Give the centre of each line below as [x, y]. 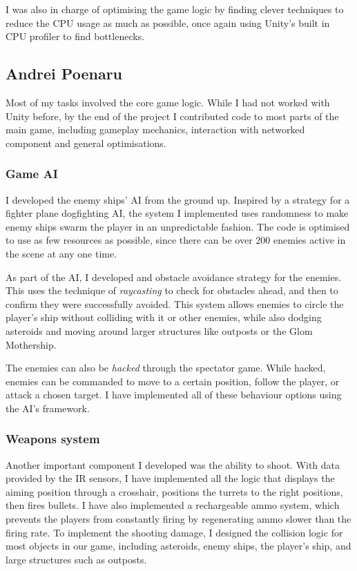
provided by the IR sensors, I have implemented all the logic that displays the [170, 478]
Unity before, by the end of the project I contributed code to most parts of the [172, 116]
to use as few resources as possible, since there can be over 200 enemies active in [176, 240]
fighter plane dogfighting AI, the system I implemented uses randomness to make [177, 213]
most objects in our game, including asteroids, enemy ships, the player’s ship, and [178, 546]
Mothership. [31, 344]
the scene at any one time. [61, 253]
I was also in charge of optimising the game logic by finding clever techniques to [175, 9]
